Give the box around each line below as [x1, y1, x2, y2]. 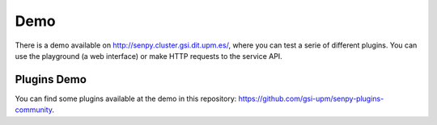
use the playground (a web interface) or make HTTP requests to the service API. [15, 51, 282, 60]
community [15, 105, 53, 115]
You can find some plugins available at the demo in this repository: [15, 94, 237, 103]
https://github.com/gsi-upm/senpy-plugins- [238, 94, 384, 103]
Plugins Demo [15, 73, 87, 86]
